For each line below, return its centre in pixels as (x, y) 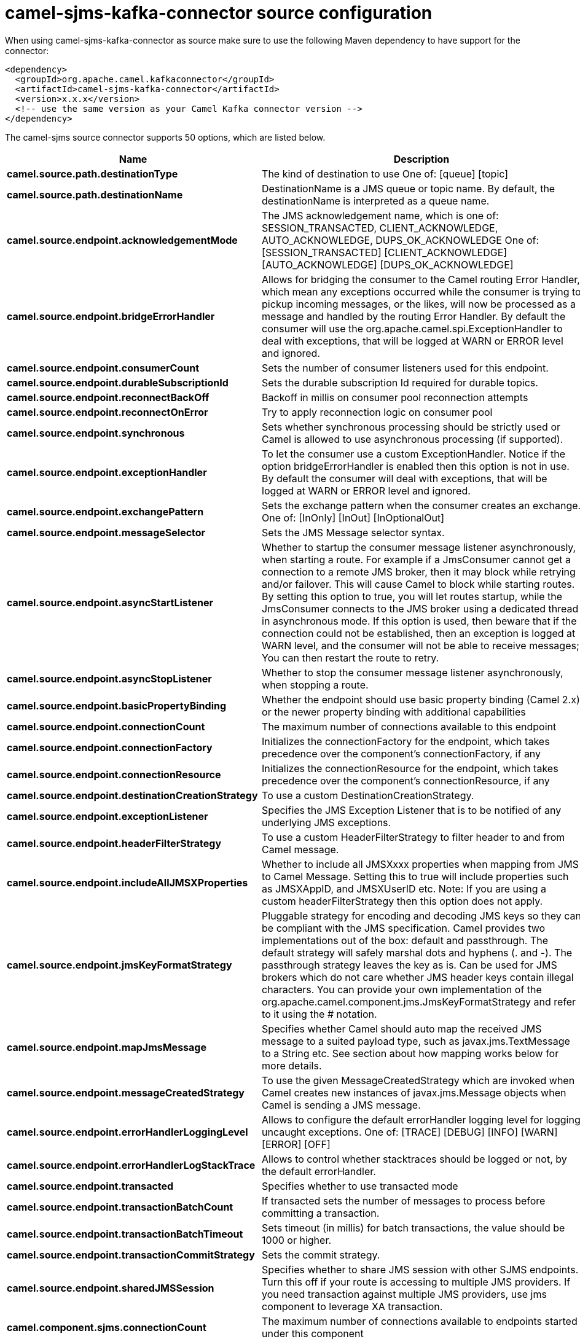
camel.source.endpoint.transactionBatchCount (120, 1207)
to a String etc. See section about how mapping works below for (410, 1053)
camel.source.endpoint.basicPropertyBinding (117, 705)
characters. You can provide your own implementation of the (402, 989)
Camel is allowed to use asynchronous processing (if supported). (413, 439)
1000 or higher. (297, 1240)
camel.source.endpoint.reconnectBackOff (108, 397)
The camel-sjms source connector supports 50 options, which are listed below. (165, 137)
